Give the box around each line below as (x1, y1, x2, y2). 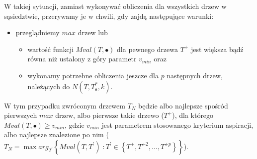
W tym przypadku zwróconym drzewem (4, 100, 125, 110)
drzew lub (78, 27, 108, 38)
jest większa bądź (190, 44, 244, 54)
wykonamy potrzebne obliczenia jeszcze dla (27, 70, 159, 80)
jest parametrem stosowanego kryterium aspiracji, (101, 119, 254, 130)
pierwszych (4, 110, 37, 120)
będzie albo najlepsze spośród (138, 100, 228, 110)
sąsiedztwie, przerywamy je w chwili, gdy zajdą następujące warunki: (4, 10, 214, 21)
